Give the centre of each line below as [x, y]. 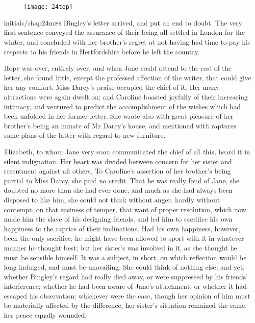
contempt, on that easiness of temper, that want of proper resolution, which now [125, 209]
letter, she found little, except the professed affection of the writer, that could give [127, 77]
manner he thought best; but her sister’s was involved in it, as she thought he [121, 247]
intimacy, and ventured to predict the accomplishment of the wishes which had [122, 106]
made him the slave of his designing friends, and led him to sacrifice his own [118, 219]
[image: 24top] [48, 7]
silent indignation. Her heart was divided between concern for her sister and [118, 161]
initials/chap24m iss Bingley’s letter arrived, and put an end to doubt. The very [123, 22]
